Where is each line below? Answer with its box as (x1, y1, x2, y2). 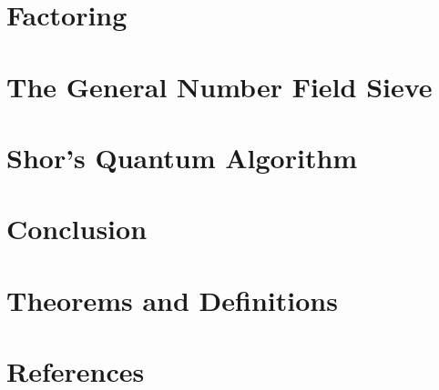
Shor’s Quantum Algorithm (6, 138, 358, 175)
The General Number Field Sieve (6, 67, 433, 105)
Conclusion (6, 210, 148, 247)
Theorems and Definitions (6, 281, 338, 318)
